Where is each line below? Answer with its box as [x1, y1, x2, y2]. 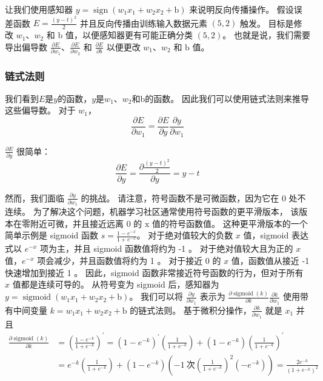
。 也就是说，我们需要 [222, 29, 310, 41]
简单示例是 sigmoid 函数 [5, 229, 99, 241]
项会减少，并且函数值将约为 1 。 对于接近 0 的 [37, 254, 221, 266]
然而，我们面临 [5, 191, 64, 204]
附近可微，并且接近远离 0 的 [30, 217, 142, 229]
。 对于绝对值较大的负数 [136, 229, 233, 241]
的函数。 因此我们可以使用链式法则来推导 [145, 92, 309, 104]
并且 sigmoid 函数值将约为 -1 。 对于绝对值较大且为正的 [73, 242, 293, 255]
